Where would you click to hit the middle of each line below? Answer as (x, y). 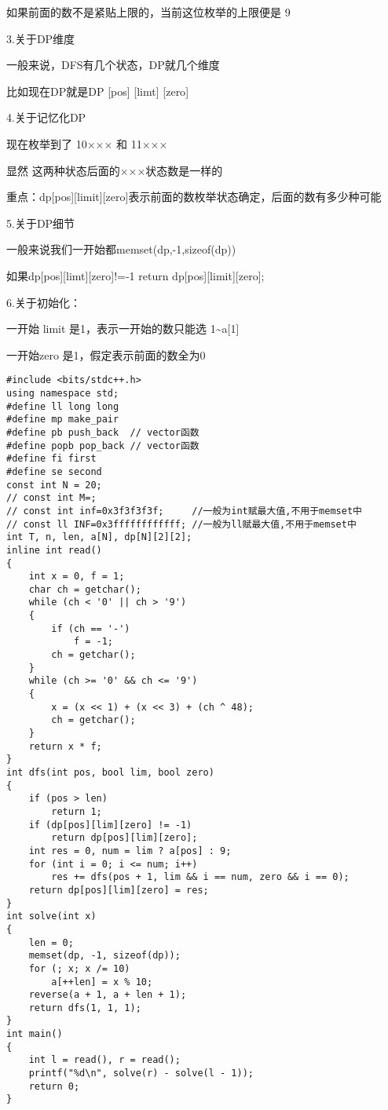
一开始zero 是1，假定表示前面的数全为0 (106, 354)
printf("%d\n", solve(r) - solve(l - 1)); (141, 1073)
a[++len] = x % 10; (102, 982)
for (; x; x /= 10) (79, 968)
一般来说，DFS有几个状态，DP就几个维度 (113, 65)
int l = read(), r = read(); (104, 1060)
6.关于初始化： (44, 302)
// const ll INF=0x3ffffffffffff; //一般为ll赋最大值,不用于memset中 (181, 524)
